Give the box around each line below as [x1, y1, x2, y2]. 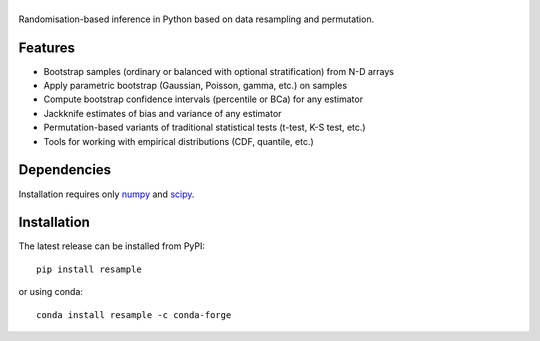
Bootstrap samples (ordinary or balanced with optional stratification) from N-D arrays [43, 65, 395, 77]
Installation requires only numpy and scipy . [18, 188, 195, 200]
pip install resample [36, 263, 142, 275]
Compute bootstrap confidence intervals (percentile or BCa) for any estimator [43, 93, 364, 105]
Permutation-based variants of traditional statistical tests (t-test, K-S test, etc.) [43, 121, 366, 134]
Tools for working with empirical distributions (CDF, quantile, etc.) [43, 135, 314, 147]
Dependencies [18, 161, 112, 179]
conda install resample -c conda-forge [36, 309, 232, 320]
